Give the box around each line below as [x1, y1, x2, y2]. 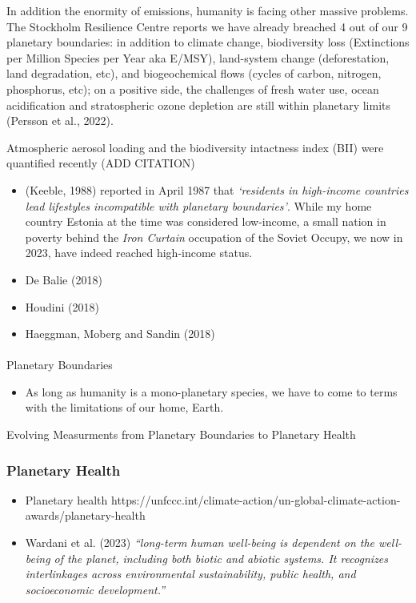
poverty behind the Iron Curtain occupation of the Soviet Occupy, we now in [25, 228, 403, 245]
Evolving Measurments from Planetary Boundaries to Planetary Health [6, 426, 356, 443]
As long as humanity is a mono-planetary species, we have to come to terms [25, 383, 398, 400]
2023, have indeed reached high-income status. [25, 244, 253, 261]
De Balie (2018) [25, 271, 102, 287]
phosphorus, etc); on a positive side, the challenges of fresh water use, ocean [6, 80, 379, 97]
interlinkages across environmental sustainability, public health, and [25, 565, 356, 582]
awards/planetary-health [25, 507, 146, 524]
